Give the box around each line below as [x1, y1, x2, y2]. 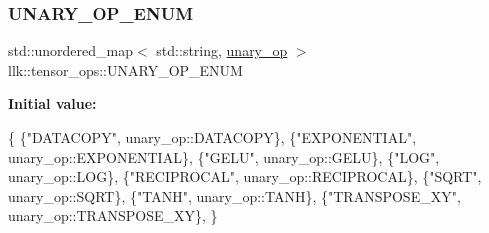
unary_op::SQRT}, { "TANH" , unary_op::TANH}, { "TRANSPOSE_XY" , [8, 185, 461, 206]
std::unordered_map [8, 40, 134, 61]
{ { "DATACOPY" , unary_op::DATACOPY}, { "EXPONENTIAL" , [8, 127, 417, 147]
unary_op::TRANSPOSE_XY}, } [8, 205, 218, 226]
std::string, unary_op [156, 40, 288, 61]
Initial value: [8, 93, 97, 114]
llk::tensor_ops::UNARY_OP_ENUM [8, 59, 243, 80]
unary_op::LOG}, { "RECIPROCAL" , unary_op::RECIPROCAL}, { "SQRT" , [8, 166, 482, 187]
